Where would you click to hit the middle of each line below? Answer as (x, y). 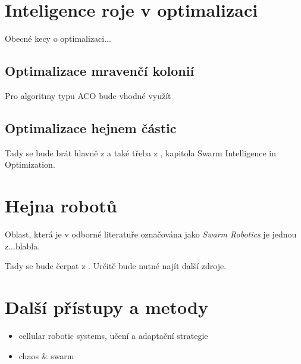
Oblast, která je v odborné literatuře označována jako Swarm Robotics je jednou (151, 234)
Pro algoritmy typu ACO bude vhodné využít (88, 95)
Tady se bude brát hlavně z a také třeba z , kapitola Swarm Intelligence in (140, 152)
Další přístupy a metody (106, 307)
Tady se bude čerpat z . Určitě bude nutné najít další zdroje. (116, 266)
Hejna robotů (61, 206)
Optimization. (30, 164)
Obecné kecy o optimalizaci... (58, 38)
